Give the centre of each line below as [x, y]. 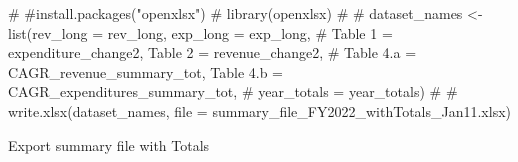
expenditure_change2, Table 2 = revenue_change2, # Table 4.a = [212, 52]
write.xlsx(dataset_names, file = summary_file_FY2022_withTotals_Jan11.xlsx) [260, 110]
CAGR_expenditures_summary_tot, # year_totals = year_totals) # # [233, 91]
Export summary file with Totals [109, 144]
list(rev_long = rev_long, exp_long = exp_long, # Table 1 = [200, 32]
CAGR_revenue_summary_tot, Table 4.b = [146, 71]
